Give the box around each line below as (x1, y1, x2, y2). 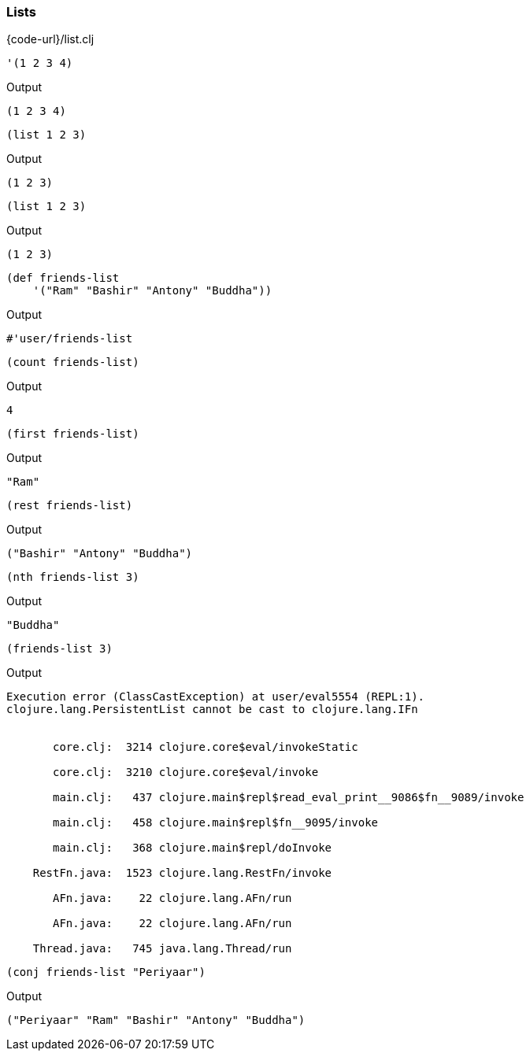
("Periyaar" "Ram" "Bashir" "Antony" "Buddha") (6, 1014, 306, 1027)
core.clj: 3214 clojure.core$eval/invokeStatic (53, 741, 358, 754)
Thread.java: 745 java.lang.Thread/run (32, 942, 292, 955)
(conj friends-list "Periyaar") (6, 966, 206, 979)
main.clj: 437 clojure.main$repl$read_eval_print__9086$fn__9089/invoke (53, 791, 524, 804)
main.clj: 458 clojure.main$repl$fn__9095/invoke (53, 816, 379, 830)
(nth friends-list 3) (6, 571, 139, 584)
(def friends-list (6, 272, 120, 285)
